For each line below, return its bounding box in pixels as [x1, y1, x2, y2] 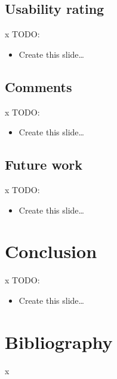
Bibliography [5, 329, 113, 354]
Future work [5, 155, 83, 174]
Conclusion [5, 239, 97, 263]
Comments [5, 77, 72, 96]
